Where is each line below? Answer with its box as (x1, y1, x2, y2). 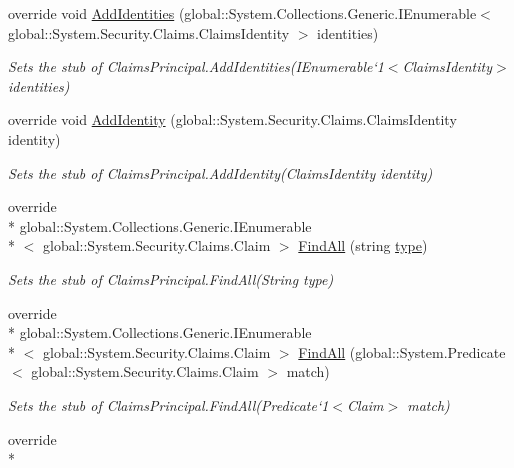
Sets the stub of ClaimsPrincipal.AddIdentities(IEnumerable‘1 (8, 56, 384, 77)
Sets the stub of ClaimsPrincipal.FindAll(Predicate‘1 (8, 394, 329, 415)
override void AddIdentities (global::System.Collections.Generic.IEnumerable (8, 3, 477, 23)
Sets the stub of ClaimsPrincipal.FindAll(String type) (8, 268, 334, 289)
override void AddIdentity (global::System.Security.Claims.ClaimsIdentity (8, 109, 457, 130)
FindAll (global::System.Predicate (298, 341, 506, 362)
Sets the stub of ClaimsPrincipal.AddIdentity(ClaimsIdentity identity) (8, 162, 433, 183)
